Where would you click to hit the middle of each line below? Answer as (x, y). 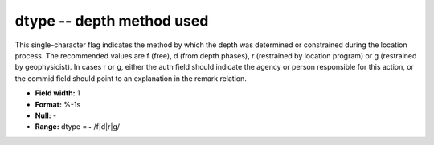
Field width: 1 (57, 93)
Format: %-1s (58, 104)
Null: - (46, 115)
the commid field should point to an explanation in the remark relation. (131, 78)
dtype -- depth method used (112, 21)
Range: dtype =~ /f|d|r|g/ (78, 127)
